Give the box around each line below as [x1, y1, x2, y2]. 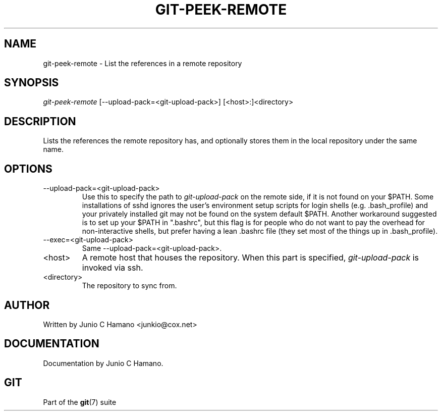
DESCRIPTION [4, 115, 76, 128]
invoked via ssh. [82, 263, 143, 273]
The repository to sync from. [82, 281, 177, 290]
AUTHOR [4, 298, 50, 312]
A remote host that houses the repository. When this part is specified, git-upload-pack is [82, 252, 419, 263]
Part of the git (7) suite [43, 397, 117, 406]
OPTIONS [4, 162, 52, 175]
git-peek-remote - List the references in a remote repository [43, 59, 242, 68]
